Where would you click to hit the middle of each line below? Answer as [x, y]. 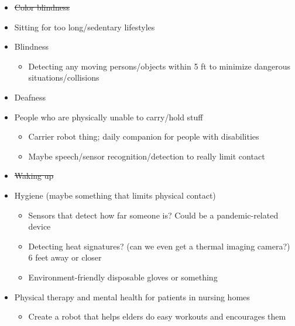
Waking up [34, 176]
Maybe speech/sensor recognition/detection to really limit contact [147, 156]
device [40, 226]
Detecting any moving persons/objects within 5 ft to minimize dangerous [159, 66]
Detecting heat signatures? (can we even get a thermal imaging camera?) [159, 246]
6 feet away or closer [65, 257]
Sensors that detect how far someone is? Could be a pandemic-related [153, 215]
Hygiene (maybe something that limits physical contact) [115, 195]
